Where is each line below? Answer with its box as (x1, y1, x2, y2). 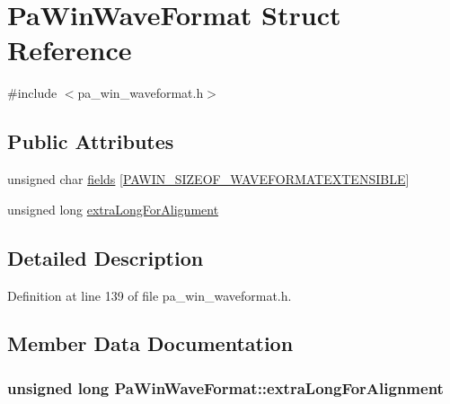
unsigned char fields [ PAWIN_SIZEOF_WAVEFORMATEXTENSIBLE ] (7, 170, 410, 189)
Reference (7, 31, 132, 68)
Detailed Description (7, 243, 204, 271)
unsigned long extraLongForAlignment (7, 199, 219, 218)
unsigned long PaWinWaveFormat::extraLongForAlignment (7, 376, 444, 399)
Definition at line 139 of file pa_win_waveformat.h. (7, 285, 292, 304)
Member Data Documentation (7, 329, 294, 357)
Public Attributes (7, 127, 174, 155)
